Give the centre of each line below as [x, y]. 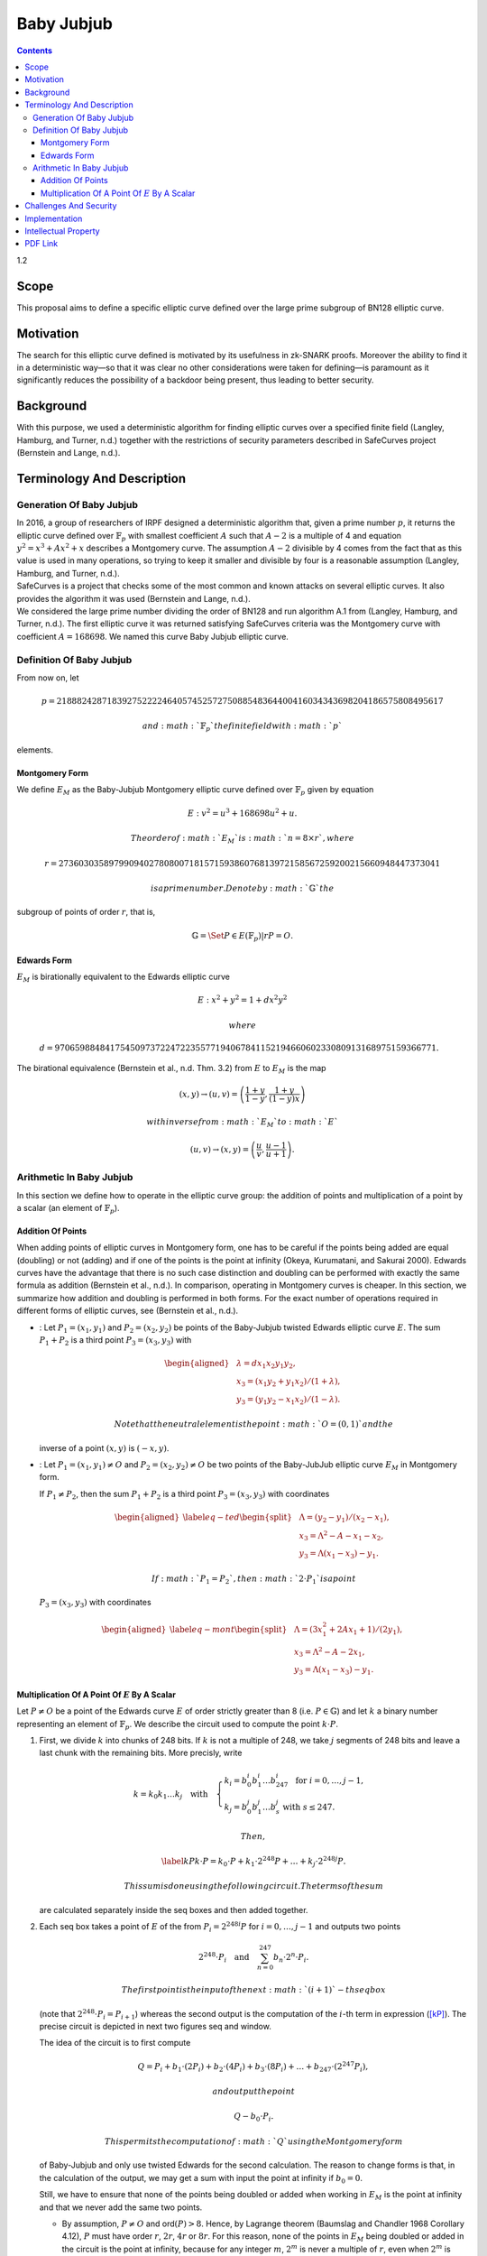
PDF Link [41, 244]
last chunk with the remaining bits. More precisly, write [141, 1753]
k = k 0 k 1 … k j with [170, 1794]
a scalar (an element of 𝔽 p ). [69, 1209]
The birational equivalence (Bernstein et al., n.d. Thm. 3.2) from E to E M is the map [171, 1069]
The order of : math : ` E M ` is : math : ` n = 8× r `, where [243, 839]
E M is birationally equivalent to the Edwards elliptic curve [123, 978]
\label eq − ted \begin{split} [238, 1517]
